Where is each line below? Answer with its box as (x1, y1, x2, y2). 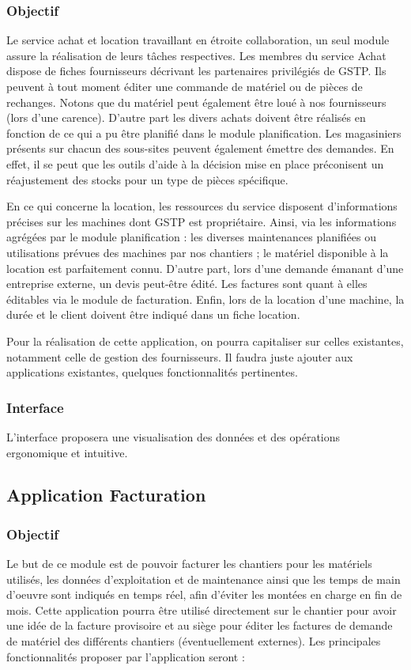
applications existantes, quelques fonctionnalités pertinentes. (6, 364, 298, 380)
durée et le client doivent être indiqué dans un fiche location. (6, 306, 300, 323)
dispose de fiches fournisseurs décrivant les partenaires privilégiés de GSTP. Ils (6, 62, 386, 79)
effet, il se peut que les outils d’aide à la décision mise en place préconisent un (6, 155, 384, 172)
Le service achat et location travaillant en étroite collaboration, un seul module (6, 32, 390, 48)
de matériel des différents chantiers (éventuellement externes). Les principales (6, 633, 381, 649)
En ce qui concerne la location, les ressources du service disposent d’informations (6, 198, 398, 214)
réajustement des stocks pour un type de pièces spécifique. (6, 171, 288, 187)
